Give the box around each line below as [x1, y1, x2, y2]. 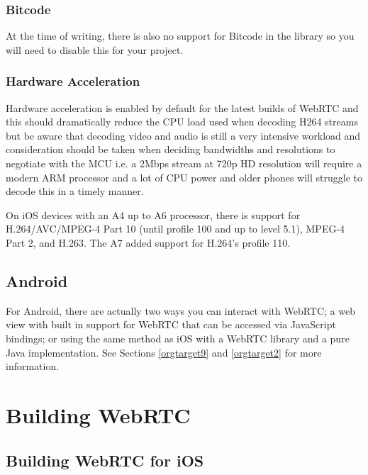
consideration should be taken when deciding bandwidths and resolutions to [6, 142, 335, 157]
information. [6, 359, 60, 374]
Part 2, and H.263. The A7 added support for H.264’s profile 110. [6, 235, 291, 250]
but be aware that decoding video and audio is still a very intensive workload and [6, 128, 361, 142]
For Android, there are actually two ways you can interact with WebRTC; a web [6, 303, 355, 318]
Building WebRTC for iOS [6, 449, 204, 471]
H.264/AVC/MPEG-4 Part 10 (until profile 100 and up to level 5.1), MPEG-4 [6, 221, 345, 236]
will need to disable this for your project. [6, 42, 184, 57]
